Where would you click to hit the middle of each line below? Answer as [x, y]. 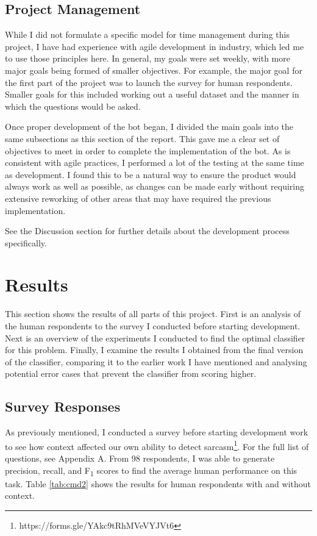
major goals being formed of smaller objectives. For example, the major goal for [154, 70]
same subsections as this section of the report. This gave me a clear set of [142, 138]
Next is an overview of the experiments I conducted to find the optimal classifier [155, 338]
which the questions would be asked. [73, 106]
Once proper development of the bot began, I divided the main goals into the [149, 127]
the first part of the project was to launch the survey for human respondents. [149, 82]
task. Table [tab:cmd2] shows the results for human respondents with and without [158, 483]
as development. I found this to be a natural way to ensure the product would [151, 174]
